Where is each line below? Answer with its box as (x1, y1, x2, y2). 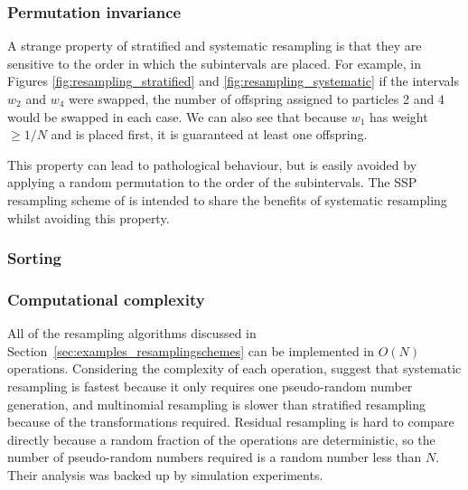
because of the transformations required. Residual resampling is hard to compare (7, 412, 454, 431)
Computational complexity (7, 287, 205, 310)
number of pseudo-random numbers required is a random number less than (7, 448, 422, 466)
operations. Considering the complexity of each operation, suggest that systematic (7, 359, 462, 378)
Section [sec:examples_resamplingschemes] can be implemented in (7, 341, 375, 360)
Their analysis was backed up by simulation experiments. (7, 465, 323, 484)
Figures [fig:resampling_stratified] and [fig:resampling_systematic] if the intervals (7, 71, 459, 90)
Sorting (7, 247, 62, 269)
